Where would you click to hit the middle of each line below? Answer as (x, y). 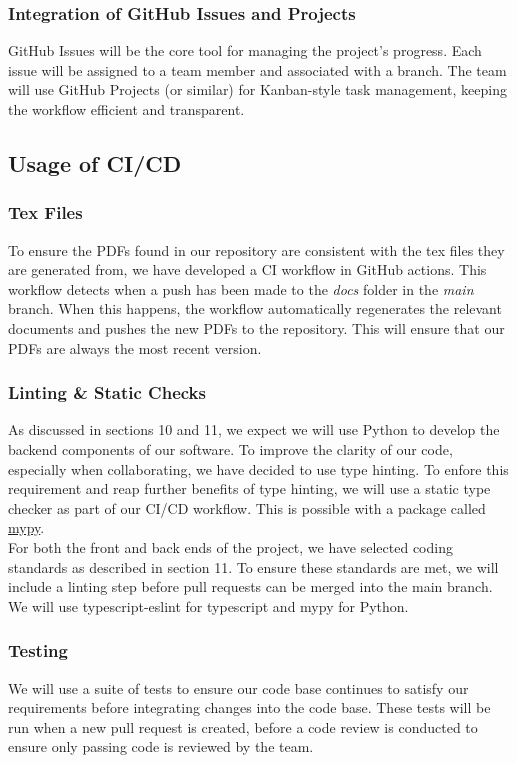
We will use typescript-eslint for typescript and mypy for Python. (208, 605)
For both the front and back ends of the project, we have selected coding (230, 546)
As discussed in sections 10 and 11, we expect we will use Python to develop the (254, 429)
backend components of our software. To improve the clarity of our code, (230, 448)
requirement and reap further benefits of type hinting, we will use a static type (249, 488)
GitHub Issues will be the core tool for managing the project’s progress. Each (245, 50)
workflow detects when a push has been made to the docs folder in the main (241, 288)
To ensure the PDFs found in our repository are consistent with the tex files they (256, 249)
